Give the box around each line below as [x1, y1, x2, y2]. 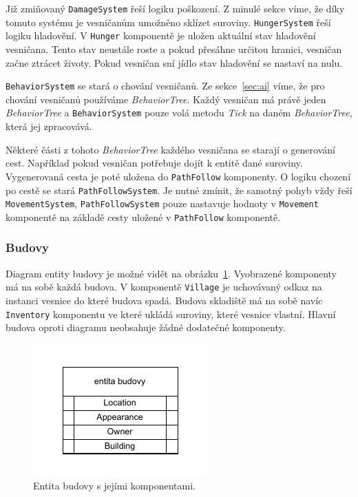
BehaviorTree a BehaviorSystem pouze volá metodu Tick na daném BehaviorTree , [6, 105, 352, 120]
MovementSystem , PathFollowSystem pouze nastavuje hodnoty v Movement [6, 196, 319, 211]
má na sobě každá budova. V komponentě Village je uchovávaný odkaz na [6, 279, 322, 294]
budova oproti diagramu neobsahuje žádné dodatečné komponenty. [6, 320, 286, 335]
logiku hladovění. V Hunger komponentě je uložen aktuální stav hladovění [6, 28, 316, 43]
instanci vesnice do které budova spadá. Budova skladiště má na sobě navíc [6, 293, 323, 307]
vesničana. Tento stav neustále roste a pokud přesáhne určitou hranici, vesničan [6, 41, 342, 56]
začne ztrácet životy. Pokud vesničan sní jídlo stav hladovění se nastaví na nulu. [6, 55, 343, 70]
